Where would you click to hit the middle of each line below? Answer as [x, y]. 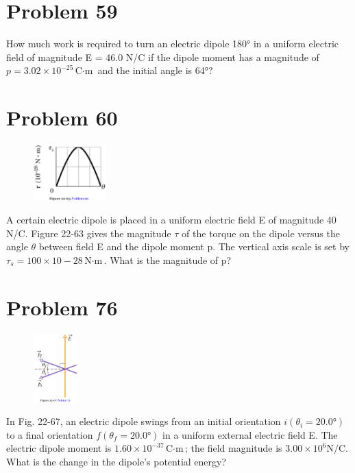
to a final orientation [50, 434]
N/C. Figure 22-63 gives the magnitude [89, 233]
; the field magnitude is [234, 448]
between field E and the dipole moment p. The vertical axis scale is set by [194, 246]
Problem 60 [62, 118]
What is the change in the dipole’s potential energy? [117, 461]
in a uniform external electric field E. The [250, 434]
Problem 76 [62, 307]
